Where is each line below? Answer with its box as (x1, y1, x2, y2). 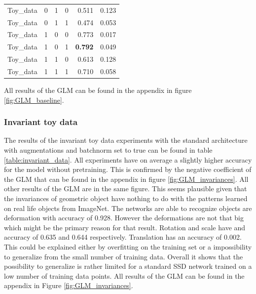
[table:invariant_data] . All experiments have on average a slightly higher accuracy (4, 154, 252, 165)
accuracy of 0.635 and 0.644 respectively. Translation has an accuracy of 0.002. (4, 232, 242, 242)
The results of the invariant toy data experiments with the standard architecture (4, 135, 248, 145)
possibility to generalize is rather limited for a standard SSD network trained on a (4, 261, 252, 271)
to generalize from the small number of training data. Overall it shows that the (4, 251, 243, 261)
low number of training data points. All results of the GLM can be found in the (4, 270, 245, 281)
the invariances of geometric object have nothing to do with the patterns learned (4, 193, 248, 204)
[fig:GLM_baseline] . (4, 94, 64, 105)
